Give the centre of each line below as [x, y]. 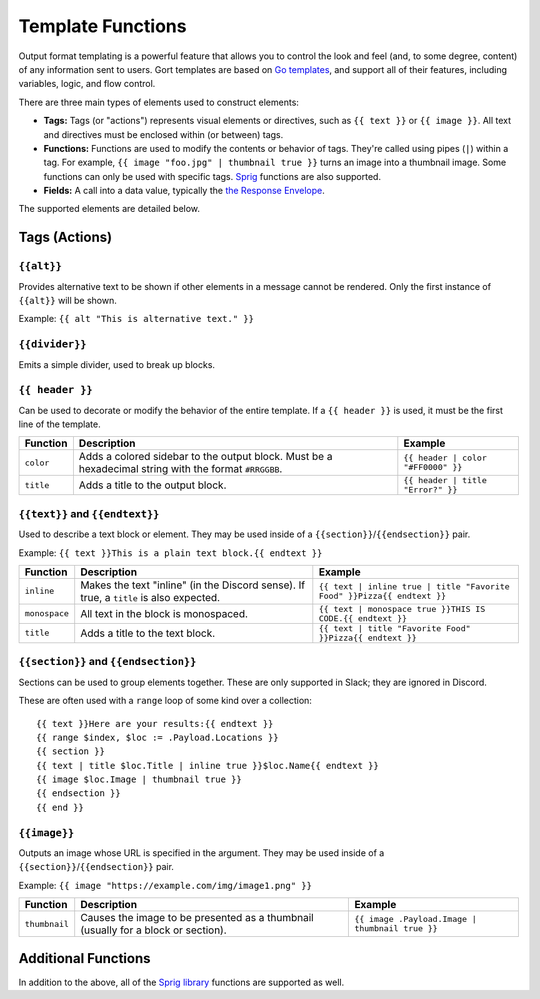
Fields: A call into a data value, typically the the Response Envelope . [184, 191]
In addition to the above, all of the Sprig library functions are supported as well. [181, 982]
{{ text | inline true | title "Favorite [414, 586]
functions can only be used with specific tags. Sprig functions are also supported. [212, 176]
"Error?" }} [430, 490]
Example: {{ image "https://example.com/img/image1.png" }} [165, 885]
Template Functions [102, 26]
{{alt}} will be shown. [67, 300]
